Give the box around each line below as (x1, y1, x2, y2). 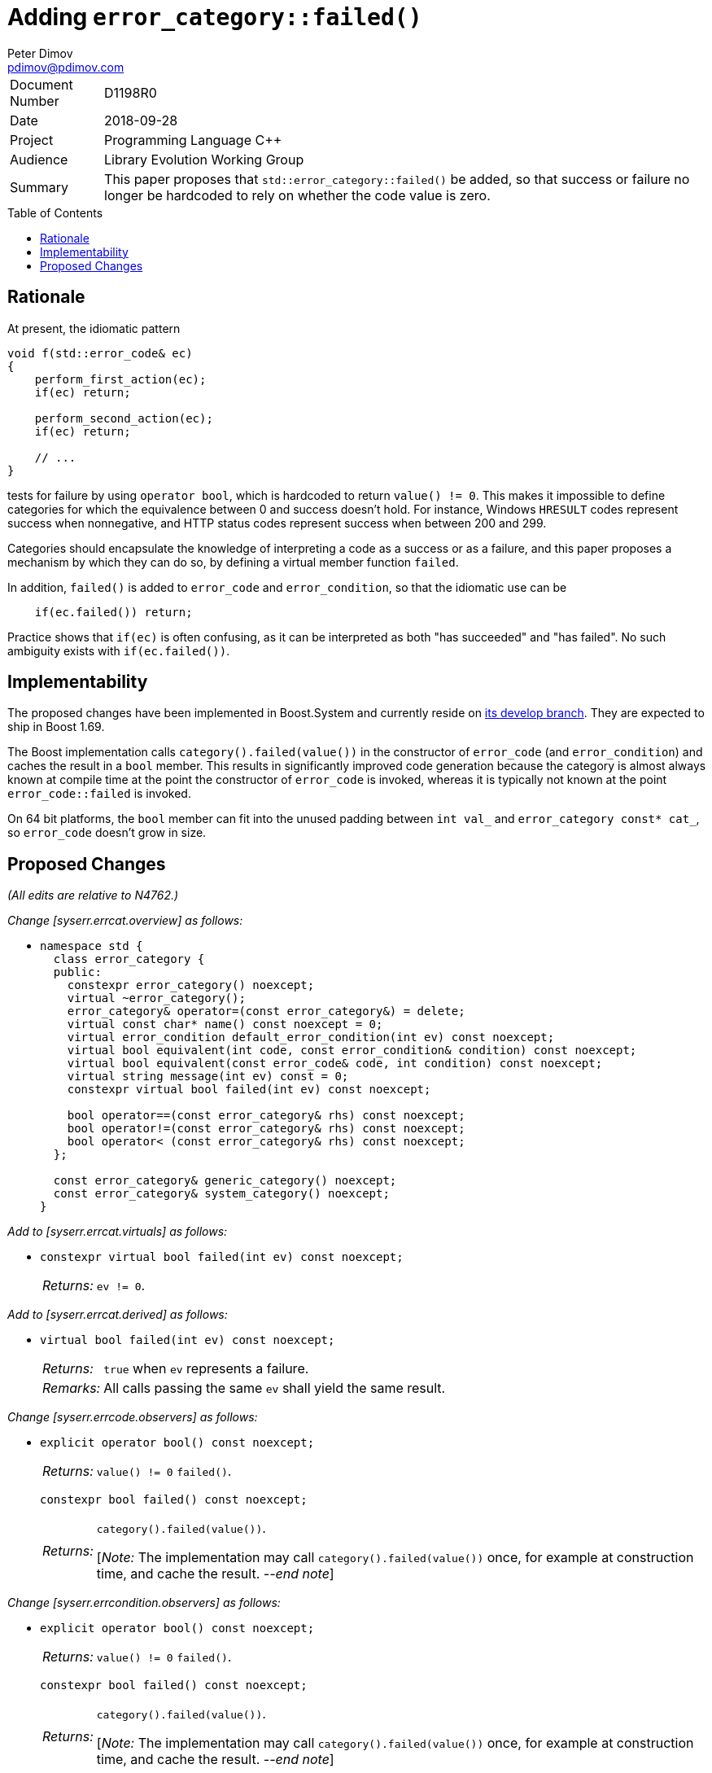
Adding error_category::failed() (7, 3, 422, 31)
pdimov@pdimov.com (7, 59, 124, 74)
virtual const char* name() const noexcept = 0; (67, 1018, 383, 1031)
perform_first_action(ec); (34, 372, 207, 386)
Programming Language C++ (104, 131, 282, 148)
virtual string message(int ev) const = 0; (67, 1070, 349, 1083)
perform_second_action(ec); (34, 411, 213, 425)
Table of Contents (7, 205, 103, 220)
